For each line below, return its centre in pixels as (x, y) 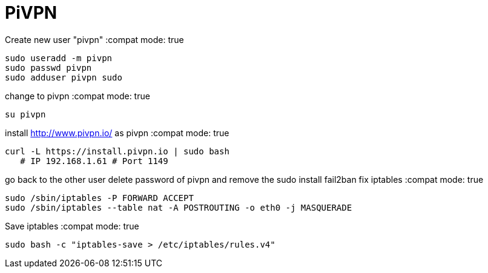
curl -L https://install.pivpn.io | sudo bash (117, 151)
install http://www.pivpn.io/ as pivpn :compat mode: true (117, 133)
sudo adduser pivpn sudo (64, 77)
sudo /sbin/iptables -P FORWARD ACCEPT (99, 198)
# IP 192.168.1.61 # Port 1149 (94, 161)
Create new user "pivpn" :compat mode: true (94, 39)
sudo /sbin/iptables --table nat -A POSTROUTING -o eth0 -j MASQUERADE (179, 207)
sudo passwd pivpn (48, 67)
